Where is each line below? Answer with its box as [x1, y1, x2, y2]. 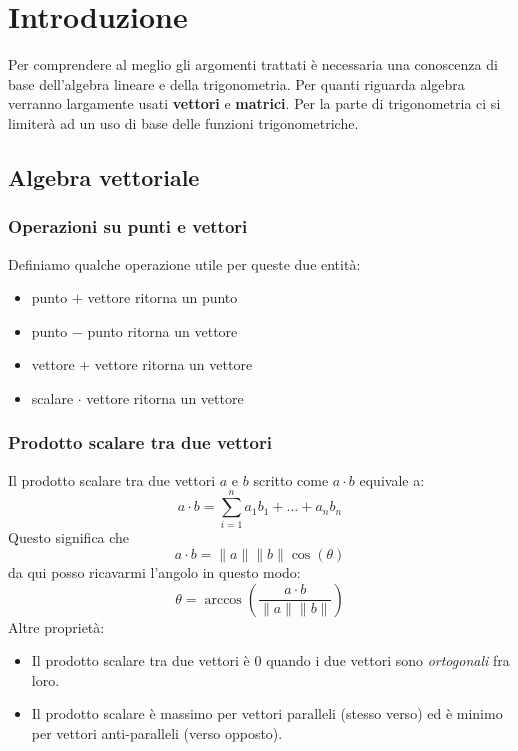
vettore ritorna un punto [87, 287, 238, 308]
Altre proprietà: [8, 616, 105, 637]
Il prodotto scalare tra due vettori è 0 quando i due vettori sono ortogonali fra [31, 650, 510, 671]
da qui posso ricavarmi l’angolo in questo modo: [8, 562, 301, 582]
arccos [204, 592, 242, 607]
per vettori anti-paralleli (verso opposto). [31, 722, 283, 743]
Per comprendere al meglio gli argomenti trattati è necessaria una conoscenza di [8, 54, 498, 75]
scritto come [253, 469, 329, 490]
